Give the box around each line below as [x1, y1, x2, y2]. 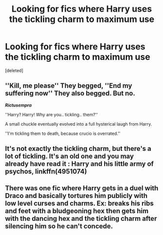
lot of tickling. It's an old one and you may [5, 152, 134, 161]
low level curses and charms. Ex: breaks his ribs [5, 199, 154, 207]
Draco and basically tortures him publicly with [5, 191, 147, 200]
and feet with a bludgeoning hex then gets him [5, 207, 149, 215]
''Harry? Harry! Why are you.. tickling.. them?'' [5, 111, 98, 117]
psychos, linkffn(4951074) [5, 167, 87, 176]
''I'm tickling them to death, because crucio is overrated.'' [5, 130, 121, 136]
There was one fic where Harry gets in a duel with [5, 184, 159, 192]
